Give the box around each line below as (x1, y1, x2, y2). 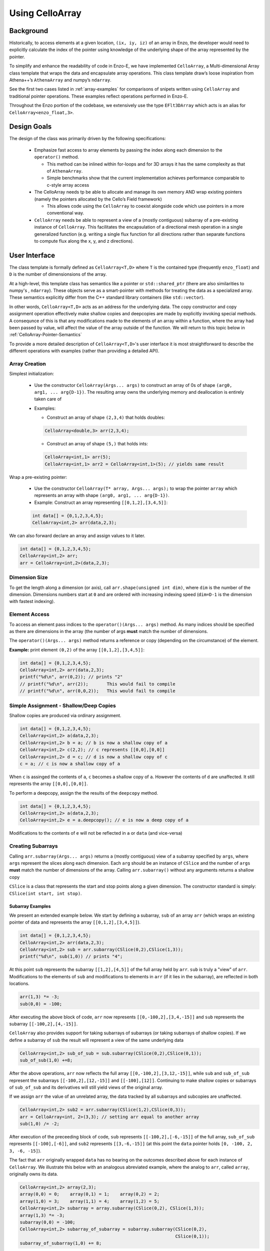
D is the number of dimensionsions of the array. (9, 271, 107, 277)
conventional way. (46, 210, 84, 216)
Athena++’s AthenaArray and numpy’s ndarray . (9, 77, 112, 83)
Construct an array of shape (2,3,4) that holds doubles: (46, 414, 165, 420)
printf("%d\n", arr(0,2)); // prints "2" (19, 674, 123, 680)
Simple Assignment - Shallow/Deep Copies (9, 702, 116, 709)
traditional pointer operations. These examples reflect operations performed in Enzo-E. (9, 93, 188, 99)
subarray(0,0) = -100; (19, 1219, 75, 1225)
